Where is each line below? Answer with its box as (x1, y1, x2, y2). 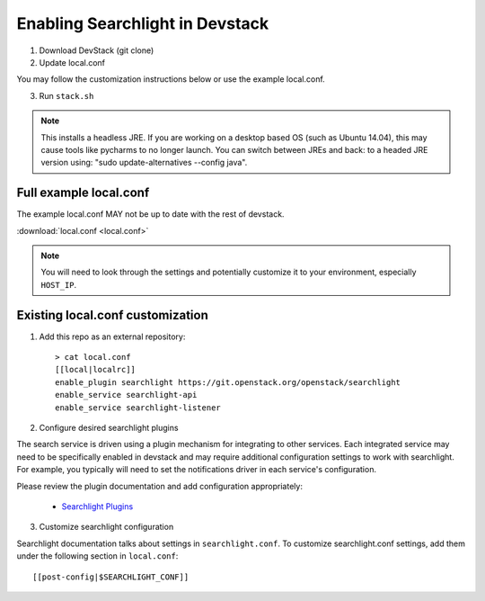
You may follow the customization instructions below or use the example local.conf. (16, 74, 325, 85)
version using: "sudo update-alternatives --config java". (40, 157, 248, 168)
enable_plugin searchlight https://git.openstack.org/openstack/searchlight (55, 377, 401, 387)
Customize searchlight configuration (39, 522, 174, 533)
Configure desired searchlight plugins (39, 423, 179, 433)
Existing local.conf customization (16, 307, 208, 323)
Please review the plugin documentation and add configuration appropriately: (16, 480, 303, 491)
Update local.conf (39, 57, 106, 67)
